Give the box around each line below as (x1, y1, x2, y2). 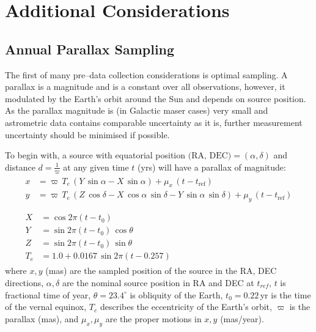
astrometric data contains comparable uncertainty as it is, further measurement (5, 116, 303, 128)
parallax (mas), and (5, 312, 79, 325)
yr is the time (260, 288, 311, 301)
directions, (5, 276, 44, 289)
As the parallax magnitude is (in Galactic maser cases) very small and (5, 104, 268, 117)
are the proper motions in (105, 312, 202, 325)
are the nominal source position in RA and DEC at (62, 276, 254, 289)
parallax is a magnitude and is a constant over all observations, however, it (5, 80, 285, 93)
